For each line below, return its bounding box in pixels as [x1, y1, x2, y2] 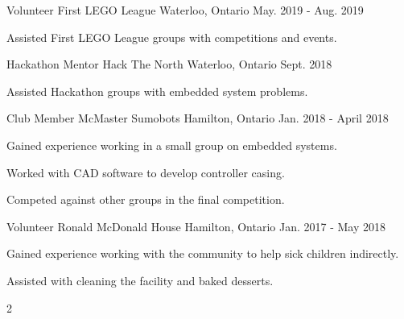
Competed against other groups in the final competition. [6, 191, 285, 208]
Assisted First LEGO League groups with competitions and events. [6, 28, 337, 45]
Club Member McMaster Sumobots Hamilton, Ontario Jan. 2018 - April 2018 [6, 110, 389, 126]
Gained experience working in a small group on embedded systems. [6, 136, 337, 153]
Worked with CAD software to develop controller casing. [6, 164, 285, 180]
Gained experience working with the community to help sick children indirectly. [6, 245, 399, 262]
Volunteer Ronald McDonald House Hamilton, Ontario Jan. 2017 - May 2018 [6, 217, 385, 234]
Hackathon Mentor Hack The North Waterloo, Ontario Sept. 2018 [6, 56, 332, 72]
